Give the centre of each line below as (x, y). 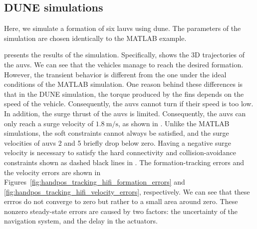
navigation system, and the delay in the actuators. (81, 221)
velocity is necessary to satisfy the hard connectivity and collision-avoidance (120, 152)
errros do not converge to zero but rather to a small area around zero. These (121, 201)
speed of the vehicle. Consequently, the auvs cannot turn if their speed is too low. (129, 104)
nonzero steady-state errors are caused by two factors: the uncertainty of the (121, 211)
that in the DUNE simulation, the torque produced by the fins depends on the (124, 94)
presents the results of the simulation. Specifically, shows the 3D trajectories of (125, 55)
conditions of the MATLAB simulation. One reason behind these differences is (124, 84)
